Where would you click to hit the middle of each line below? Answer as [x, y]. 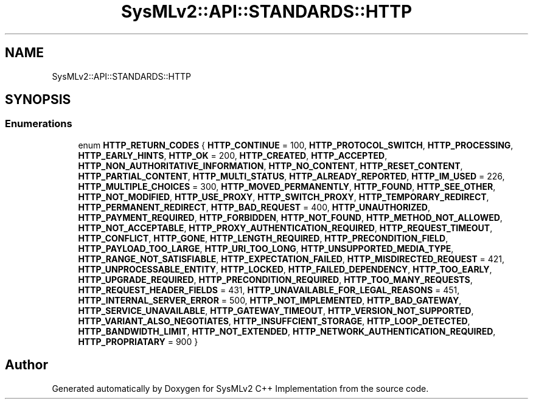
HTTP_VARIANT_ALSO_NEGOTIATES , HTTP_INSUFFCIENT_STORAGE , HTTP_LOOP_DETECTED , [274, 321]
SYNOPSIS [38, 100]
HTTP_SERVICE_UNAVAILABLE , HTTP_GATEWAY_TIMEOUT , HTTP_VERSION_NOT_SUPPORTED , [276, 310]
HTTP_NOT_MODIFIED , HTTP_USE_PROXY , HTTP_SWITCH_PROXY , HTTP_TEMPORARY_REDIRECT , [284, 197]
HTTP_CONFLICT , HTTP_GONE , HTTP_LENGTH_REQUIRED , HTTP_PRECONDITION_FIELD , [263, 238]
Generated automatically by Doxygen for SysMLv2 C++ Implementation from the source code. [240, 388]
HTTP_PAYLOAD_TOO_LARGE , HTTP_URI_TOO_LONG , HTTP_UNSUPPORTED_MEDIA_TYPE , [266, 248]
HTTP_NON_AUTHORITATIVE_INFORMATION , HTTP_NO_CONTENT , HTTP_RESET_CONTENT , [270, 165]
